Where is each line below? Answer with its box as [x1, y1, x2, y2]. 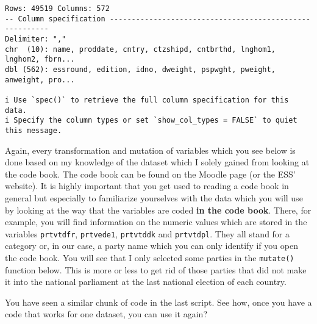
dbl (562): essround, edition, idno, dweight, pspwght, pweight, [5, 65, 276, 74]
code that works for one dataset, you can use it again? [5, 308, 208, 320]
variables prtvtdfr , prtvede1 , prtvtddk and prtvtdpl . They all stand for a [5, 227, 290, 240]
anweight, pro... [5, 75, 75, 84]
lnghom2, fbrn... [5, 55, 75, 64]
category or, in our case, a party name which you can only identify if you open [5, 239, 298, 252]
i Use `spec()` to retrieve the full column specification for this [5, 95, 289, 104]
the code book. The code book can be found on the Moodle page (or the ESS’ [5, 167, 296, 180]
